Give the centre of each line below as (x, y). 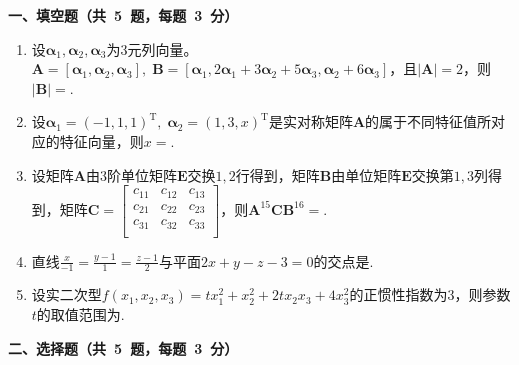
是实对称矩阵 (310, 121)
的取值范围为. (80, 314)
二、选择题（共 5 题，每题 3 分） (123, 347)
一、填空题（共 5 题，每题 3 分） (123, 15)
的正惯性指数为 (398, 294)
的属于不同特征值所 (428, 121)
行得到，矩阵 (277, 174)
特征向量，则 (101, 140)
